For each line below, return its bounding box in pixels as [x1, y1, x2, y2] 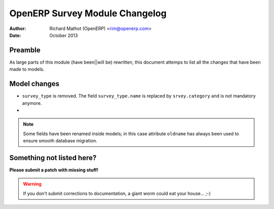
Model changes [9, 79, 60, 88]
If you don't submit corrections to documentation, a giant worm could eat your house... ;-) [23, 190, 211, 196]
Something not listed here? [9, 153, 96, 162]
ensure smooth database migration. [23, 138, 97, 144]
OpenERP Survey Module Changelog [9, 8, 167, 19]
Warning [23, 181, 42, 187]
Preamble [9, 46, 41, 54]
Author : [9, 25, 26, 32]
